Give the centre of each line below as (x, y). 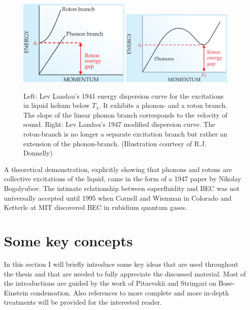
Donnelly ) (38, 153)
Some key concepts (68, 240)
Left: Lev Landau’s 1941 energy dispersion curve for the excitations (124, 95)
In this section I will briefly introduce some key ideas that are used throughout (121, 264)
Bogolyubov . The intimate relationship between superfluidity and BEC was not (122, 188)
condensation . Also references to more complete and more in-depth (130, 292)
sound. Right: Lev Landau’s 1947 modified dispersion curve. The (119, 124)
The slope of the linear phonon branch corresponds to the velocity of (125, 114)
